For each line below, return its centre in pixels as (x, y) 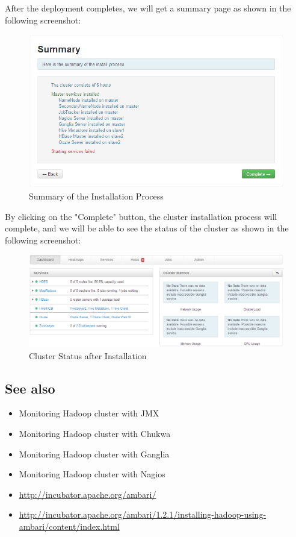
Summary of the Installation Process (96, 196)
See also (30, 388)
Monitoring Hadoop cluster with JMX (89, 413)
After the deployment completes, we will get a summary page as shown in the (148, 8)
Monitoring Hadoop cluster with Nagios (92, 474)
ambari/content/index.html (69, 526)
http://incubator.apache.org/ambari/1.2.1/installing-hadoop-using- (143, 514)
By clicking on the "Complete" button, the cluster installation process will (141, 216)
